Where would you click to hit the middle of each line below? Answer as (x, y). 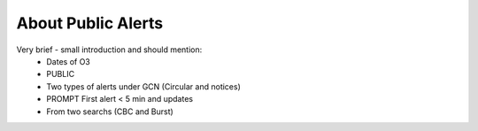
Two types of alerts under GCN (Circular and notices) (143, 86)
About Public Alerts (90, 23)
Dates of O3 (68, 61)
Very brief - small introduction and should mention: (109, 50)
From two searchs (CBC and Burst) (110, 112)
